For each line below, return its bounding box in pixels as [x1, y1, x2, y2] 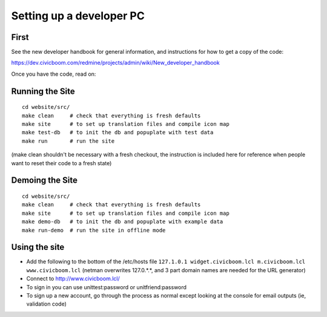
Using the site [11, 242, 65, 252]
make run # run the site [22, 137, 115, 145]
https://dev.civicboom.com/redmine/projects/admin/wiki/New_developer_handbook [11, 59, 220, 67]
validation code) [26, 300, 67, 308]
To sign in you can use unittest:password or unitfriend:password [26, 283, 187, 290]
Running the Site [11, 86, 75, 96]
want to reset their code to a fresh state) [11, 159, 112, 166]
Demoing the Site [11, 175, 78, 186]
